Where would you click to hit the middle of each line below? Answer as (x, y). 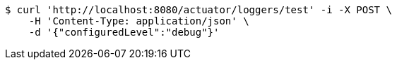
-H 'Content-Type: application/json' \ (139, 21)
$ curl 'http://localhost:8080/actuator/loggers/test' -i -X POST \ (198, 10)
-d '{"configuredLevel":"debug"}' (124, 32)
